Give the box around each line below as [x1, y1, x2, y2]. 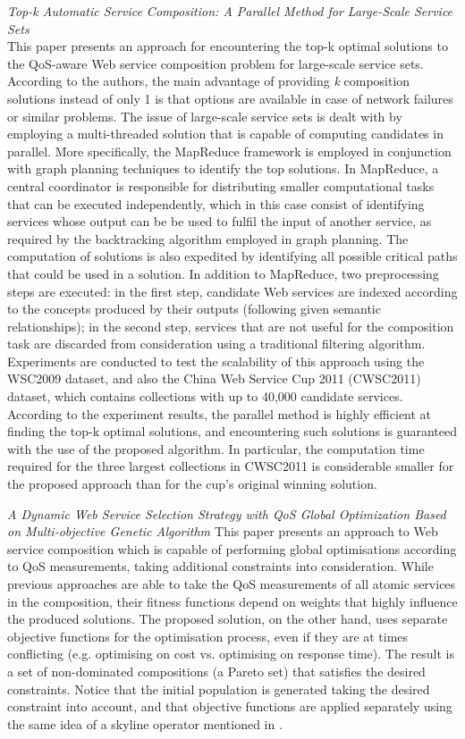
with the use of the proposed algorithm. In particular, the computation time [7, 439, 425, 458]
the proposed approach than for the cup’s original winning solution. [7, 474, 377, 493]
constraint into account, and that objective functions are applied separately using [7, 697, 452, 716]
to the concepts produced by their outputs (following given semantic [7, 299, 381, 318]
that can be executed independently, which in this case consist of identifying [7, 194, 425, 213]
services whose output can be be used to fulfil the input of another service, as [7, 212, 432, 231]
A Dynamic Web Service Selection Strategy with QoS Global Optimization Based [7, 504, 446, 523]
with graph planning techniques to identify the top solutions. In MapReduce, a [7, 159, 439, 178]
